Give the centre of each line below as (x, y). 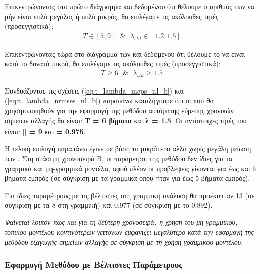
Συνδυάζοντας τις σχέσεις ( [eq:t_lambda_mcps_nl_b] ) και (94, 90)
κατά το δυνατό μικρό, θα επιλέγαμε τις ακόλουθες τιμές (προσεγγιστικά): (113, 63)
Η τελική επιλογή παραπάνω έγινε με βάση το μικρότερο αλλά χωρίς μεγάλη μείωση (128, 148)
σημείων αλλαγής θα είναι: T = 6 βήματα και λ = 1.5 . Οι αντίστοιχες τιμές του (126, 120)
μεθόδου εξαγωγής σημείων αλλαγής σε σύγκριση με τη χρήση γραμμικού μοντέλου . (124, 242)
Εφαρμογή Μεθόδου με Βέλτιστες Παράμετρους (94, 264)
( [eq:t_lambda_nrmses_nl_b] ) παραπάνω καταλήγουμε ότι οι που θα (109, 100)
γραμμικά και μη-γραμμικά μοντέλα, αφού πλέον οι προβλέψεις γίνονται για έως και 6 (131, 168)
